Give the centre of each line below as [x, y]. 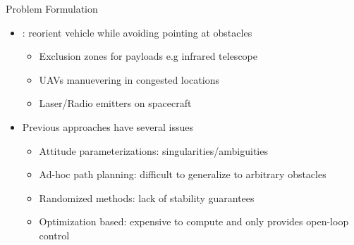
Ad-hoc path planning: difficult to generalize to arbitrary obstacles [183, 174]
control [54, 235]
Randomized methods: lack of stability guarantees [147, 197]
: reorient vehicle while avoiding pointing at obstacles [137, 32]
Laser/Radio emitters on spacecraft [115, 103]
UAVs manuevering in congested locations [129, 79]
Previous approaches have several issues [108, 126]
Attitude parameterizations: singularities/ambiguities [153, 150]
